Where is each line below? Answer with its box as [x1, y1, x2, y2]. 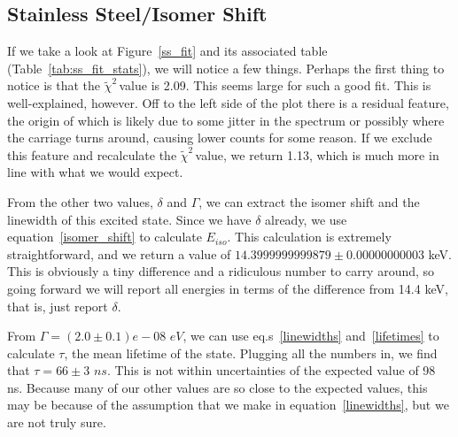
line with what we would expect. [7, 163, 183, 181]
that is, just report [7, 296, 108, 315]
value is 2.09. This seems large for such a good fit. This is [119, 76, 431, 95]
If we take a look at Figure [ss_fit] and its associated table [7, 42, 328, 60]
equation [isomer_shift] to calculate [7, 227, 202, 246]
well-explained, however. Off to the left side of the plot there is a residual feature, [7, 93, 449, 111]
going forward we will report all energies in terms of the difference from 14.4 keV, [7, 279, 448, 297]
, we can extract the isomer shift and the [198, 192, 420, 211]
